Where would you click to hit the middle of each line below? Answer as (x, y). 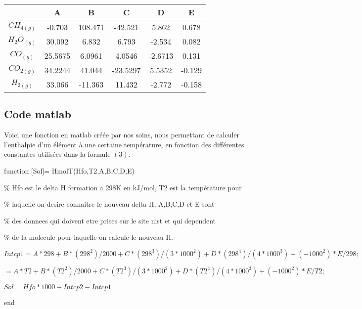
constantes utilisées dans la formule (57, 154)
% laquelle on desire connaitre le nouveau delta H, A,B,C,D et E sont (109, 204)
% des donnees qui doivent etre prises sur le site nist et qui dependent (110, 220)
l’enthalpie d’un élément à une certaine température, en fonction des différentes (124, 144)
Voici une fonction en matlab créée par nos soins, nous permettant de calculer (122, 135)
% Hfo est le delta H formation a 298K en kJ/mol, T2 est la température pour (123, 187)
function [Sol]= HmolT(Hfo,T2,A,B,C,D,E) (69, 170)
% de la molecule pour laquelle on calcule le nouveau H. (89, 237)
